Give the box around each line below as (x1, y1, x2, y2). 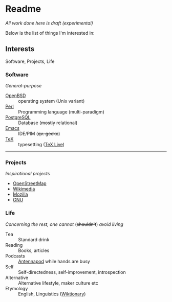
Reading (5, 242, 23, 248)
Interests (5, 44, 35, 54)
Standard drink (18, 236, 50, 243)
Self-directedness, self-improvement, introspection (18, 269, 126, 275)
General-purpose (5, 83, 42, 89)
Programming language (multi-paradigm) (18, 109, 105, 115)
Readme (5, 3, 41, 15)
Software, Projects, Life (5, 58, 55, 64)
